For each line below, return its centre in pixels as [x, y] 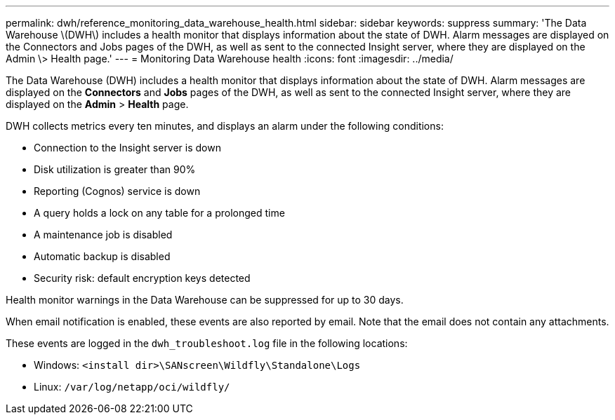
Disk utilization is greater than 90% [115, 169]
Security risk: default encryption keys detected [142, 278]
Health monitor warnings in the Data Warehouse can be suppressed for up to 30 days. [205, 300]
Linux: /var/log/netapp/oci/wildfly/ [132, 387]
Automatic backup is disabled [102, 256]
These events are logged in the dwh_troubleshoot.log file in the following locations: [207, 343]
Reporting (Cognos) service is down [117, 191]
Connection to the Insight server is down [127, 148]
